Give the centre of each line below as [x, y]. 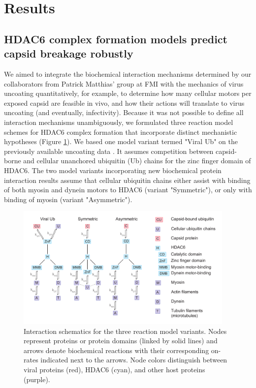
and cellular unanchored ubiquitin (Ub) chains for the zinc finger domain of [137, 161]
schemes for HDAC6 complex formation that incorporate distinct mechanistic [121, 132]
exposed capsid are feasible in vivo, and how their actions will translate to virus [124, 103]
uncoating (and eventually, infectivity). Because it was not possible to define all [124, 112]
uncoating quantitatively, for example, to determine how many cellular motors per [128, 93]
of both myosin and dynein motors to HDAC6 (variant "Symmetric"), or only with [128, 190]
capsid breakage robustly [69, 53]
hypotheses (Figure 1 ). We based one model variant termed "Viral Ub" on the [121, 141]
